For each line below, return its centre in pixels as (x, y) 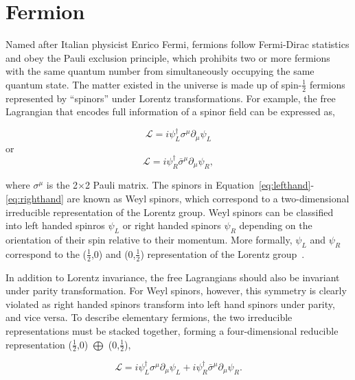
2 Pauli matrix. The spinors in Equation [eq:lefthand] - (199, 185)
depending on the (276, 225)
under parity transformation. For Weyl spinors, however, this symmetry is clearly (176, 290)
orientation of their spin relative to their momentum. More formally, (149, 239)
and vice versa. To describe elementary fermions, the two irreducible (149, 317)
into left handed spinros (55, 225)
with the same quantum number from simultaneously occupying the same (160, 71)
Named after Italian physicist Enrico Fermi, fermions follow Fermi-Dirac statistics (177, 44)
